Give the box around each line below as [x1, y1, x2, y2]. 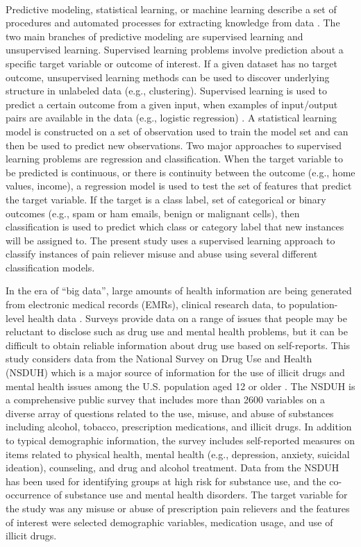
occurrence [6, 487, 51, 502]
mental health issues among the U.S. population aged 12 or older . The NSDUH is [6, 378, 355, 393]
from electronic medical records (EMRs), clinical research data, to [6, 297, 286, 312]
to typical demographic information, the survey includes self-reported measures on [6, 433, 355, 447]
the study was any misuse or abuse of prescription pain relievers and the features [6, 500, 350, 515]
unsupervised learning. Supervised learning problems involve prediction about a [6, 42, 344, 57]
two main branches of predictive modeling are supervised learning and [6, 28, 303, 43]
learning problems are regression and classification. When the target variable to [6, 151, 343, 166]
